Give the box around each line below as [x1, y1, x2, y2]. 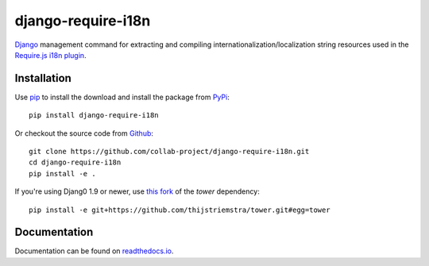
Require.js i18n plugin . [14, 50, 87, 60]
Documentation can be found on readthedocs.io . [14, 246, 174, 256]
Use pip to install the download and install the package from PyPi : [14, 92, 230, 102]
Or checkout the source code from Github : [14, 128, 154, 138]
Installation [14, 71, 71, 85]
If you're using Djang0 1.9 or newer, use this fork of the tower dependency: [14, 187, 260, 196]
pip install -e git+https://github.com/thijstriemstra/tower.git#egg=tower [29, 205, 330, 214]
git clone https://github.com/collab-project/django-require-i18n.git [29, 147, 310, 156]
